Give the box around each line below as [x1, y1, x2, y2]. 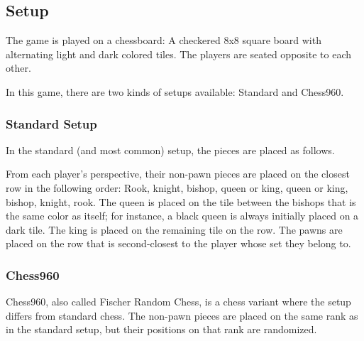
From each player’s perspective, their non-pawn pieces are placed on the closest [6, 166, 350, 181]
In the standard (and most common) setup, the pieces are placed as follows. [6, 142, 335, 157]
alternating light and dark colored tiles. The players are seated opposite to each [6, 46, 351, 61]
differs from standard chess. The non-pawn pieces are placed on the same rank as [6, 308, 358, 323]
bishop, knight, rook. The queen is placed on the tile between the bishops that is [6, 194, 356, 209]
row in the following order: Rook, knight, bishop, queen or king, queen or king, [6, 180, 348, 195]
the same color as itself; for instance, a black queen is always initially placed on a [6, 208, 359, 223]
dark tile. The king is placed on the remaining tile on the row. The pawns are [6, 222, 343, 237]
